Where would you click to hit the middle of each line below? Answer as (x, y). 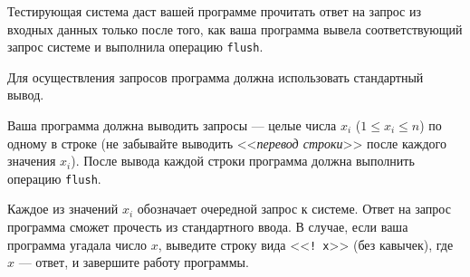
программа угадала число (77, 244)
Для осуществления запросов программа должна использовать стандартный (216, 76)
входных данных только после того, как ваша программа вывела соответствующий (235, 29)
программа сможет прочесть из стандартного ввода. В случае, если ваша (208, 227)
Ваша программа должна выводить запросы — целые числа (172, 125)
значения (32, 161)
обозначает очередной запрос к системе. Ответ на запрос (294, 209)
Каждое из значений (63, 209)
